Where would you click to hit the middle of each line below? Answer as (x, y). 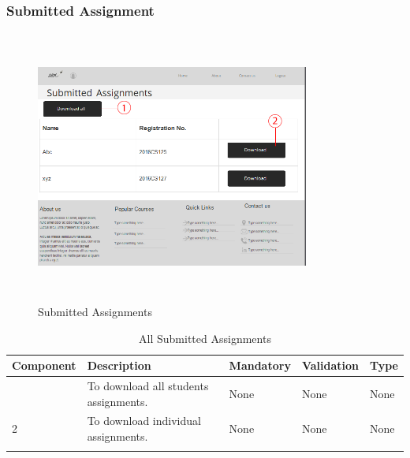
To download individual (144, 421)
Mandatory (260, 365)
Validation (330, 365)
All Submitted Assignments (205, 338)
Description (119, 365)
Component (44, 365)
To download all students (148, 385)
